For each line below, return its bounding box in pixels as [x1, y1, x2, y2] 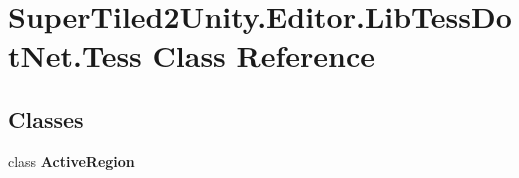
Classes [8, 103, 84, 134]
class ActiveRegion [8, 150, 135, 171]
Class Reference [152, 35, 376, 76]
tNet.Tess [8, 35, 142, 76]
